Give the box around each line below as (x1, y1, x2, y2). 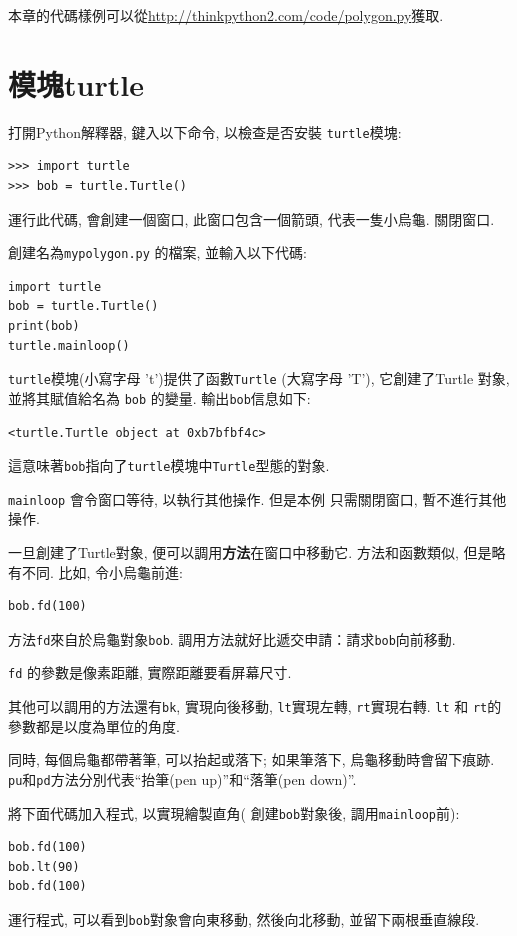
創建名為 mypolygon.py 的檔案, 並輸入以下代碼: (8, 242, 308, 263)
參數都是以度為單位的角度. (8, 715, 180, 736)
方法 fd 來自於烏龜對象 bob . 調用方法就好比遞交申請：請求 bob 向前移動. (8, 628, 456, 649)
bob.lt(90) (8, 859, 80, 874)
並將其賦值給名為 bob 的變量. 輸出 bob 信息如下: (8, 387, 311, 408)
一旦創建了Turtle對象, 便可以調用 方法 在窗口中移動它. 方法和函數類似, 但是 (8, 542, 492, 562)
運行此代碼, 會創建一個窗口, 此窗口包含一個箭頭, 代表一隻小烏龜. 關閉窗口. (8, 208, 495, 229)
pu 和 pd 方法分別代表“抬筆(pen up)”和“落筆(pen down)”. (8, 768, 357, 789)
